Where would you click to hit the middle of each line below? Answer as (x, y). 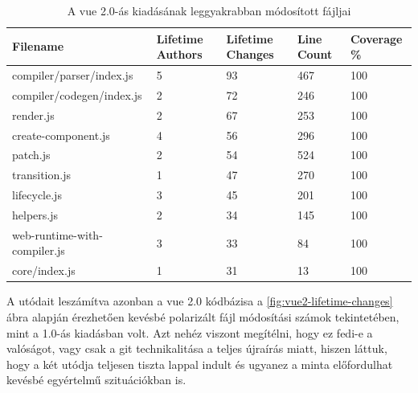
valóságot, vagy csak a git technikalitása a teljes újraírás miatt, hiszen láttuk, (197, 348)
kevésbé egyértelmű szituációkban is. (96, 380)
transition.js (41, 175)
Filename (38, 46)
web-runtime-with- (57, 234)
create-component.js (61, 135)
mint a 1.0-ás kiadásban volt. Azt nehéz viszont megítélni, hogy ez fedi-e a (190, 332)
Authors (179, 54)
